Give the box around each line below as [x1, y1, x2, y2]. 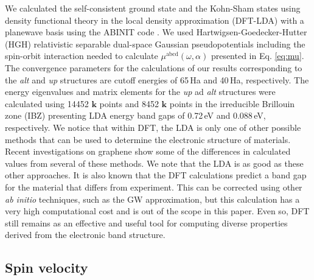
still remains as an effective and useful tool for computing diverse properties [5, 216, 288, 229]
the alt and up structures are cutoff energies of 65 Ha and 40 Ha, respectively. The [5, 73, 309, 86]
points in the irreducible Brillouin [169, 97, 295, 110]
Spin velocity [5, 258, 88, 277]
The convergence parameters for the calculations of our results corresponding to [5, 61, 302, 74]
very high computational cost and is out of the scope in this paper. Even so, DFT [5, 205, 310, 217]
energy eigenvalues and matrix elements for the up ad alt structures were [5, 85, 276, 98]
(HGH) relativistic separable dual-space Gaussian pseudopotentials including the [5, 37, 305, 50]
